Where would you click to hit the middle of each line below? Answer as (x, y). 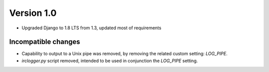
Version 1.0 (33, 13)
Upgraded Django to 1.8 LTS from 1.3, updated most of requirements (91, 28)
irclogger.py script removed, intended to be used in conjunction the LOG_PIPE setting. (110, 61)
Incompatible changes (45, 42)
